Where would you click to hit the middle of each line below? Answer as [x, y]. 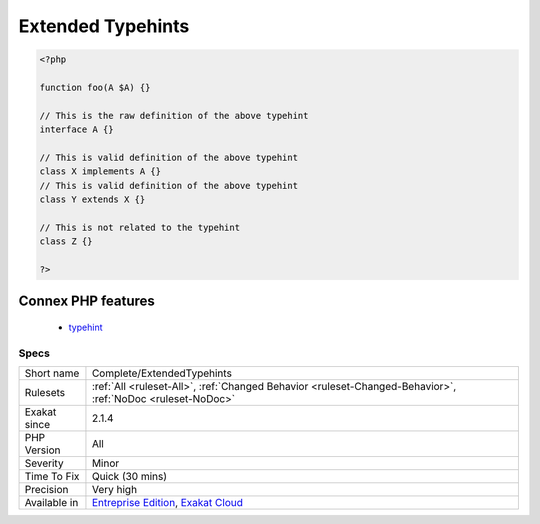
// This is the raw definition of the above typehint [174, 115]
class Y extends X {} [92, 199]
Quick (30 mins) [129, 477]
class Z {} [66, 241]
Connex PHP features [86, 301]
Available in [51, 503]
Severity [44, 463]
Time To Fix [52, 477]
